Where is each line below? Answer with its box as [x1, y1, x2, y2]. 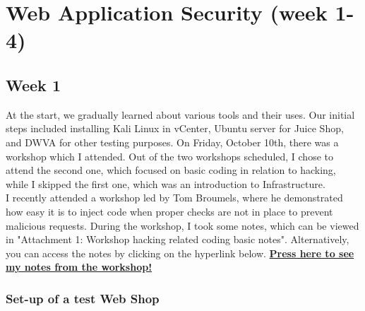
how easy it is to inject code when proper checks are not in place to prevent [6, 204, 333, 218]
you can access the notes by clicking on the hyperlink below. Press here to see [6, 245, 354, 260]
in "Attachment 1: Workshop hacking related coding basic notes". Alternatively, [6, 232, 349, 247]
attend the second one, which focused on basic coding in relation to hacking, [6, 163, 336, 177]
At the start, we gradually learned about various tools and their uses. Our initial [6, 107, 355, 122]
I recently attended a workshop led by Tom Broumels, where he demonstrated [6, 190, 343, 205]
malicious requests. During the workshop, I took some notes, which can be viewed [6, 218, 359, 233]
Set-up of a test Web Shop [6, 289, 160, 307]
